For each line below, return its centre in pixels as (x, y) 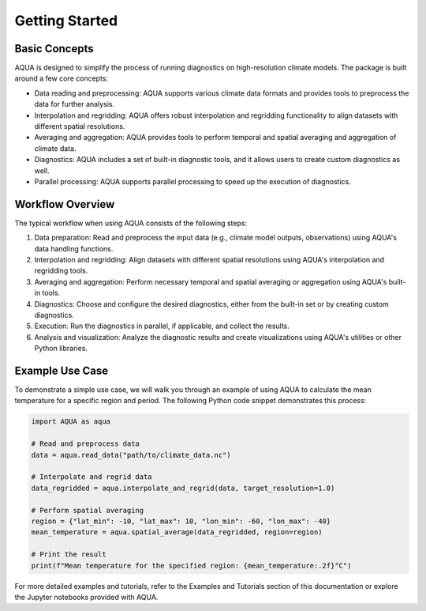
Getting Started (66, 21)
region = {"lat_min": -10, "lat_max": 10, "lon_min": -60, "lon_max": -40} (181, 521)
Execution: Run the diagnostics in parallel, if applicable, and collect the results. (162, 326)
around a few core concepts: (62, 78)
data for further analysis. (74, 104)
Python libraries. (61, 349)
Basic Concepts (54, 49)
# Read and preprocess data (85, 444)
